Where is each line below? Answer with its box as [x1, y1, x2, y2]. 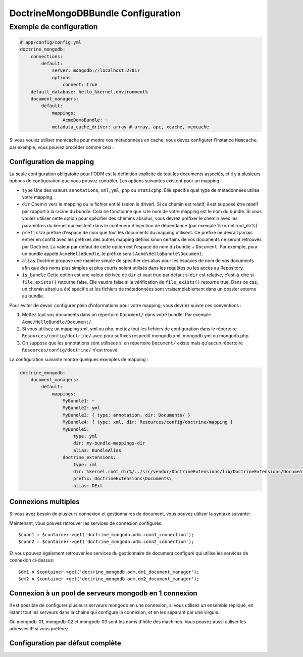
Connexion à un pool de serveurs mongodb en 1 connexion [9, 589, 197, 597]
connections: [30, 54, 63, 59]
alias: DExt [73, 483, 103, 488]
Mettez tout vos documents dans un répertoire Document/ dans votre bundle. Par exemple [22, 312, 211, 318]
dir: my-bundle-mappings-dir [73, 440, 145, 446]
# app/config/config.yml [20, 39, 82, 45]
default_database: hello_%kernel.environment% [30, 89, 148, 94]
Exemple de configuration [9, 22, 98, 31]
